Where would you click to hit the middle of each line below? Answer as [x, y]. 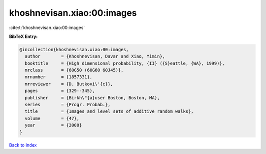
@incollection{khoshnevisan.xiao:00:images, [74, 49]
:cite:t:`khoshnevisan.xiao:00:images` [47, 28]
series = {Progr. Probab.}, [68, 105]
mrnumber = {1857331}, [59, 77]
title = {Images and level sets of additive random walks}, [109, 111]
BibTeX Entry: [23, 36]
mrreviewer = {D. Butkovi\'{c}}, [69, 84]
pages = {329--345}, [60, 91]
